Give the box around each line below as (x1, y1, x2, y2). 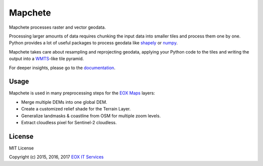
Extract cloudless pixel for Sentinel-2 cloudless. (21, 119, 117, 125)
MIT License (9, 145, 34, 151)
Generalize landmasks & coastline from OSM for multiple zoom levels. (21, 112, 161, 119)
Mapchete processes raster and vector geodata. (9, 24, 106, 30)
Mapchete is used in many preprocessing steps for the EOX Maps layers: (9, 90, 155, 96)
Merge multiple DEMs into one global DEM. (21, 99, 107, 105)
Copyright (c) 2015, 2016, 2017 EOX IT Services (9, 154, 104, 160)
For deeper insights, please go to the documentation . (9, 65, 115, 71)
